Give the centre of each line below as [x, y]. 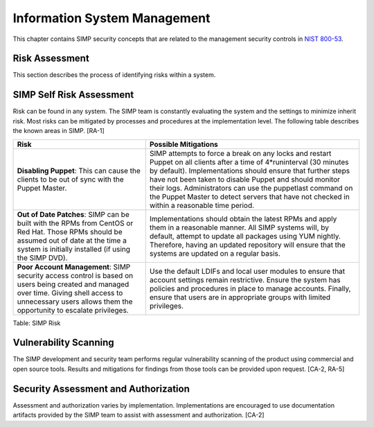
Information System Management [112, 18]
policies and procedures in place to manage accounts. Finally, [250, 288]
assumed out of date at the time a [72, 241]
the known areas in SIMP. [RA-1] [59, 131]
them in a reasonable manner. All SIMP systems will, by [239, 227]
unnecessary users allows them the [75, 302]
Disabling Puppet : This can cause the [79, 171]
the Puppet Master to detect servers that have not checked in [249, 196]
